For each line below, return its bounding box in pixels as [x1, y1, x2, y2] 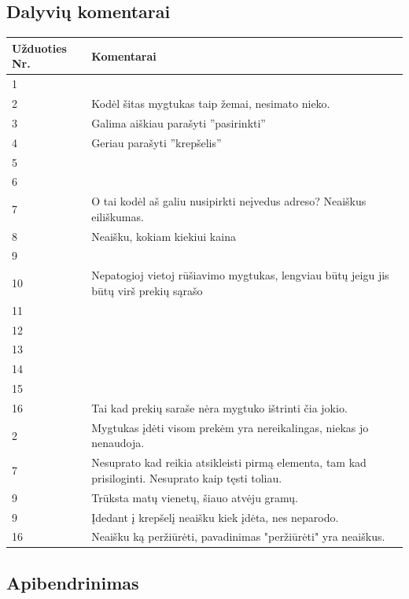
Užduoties [12, 39, 67, 56]
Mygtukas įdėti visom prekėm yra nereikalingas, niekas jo [91, 419, 369, 435]
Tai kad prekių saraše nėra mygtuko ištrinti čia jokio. [91, 399, 348, 416]
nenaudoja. [91, 434, 145, 451]
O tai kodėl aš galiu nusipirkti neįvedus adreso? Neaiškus [91, 193, 367, 209]
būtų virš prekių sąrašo [91, 282, 203, 298]
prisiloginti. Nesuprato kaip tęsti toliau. [91, 469, 282, 486]
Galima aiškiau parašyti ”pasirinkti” [91, 114, 266, 131]
